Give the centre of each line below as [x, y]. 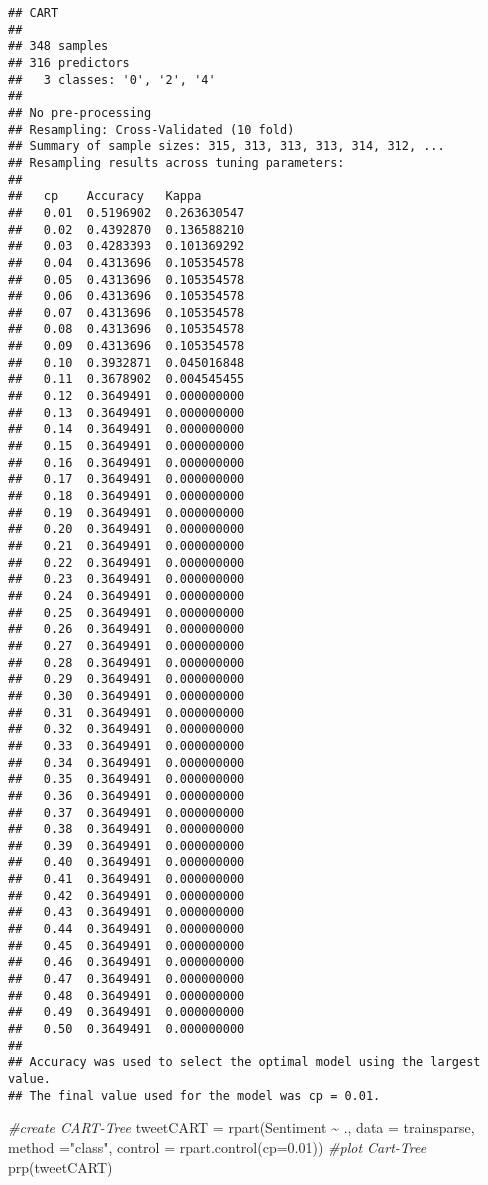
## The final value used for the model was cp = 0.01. [194, 1095]
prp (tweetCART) [60, 1166]
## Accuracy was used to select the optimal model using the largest [244, 1062]
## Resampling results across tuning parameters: [176, 162]
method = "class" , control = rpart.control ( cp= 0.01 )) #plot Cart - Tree [217, 1146]
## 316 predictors [69, 62]
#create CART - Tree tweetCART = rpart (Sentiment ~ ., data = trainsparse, [241, 1127]
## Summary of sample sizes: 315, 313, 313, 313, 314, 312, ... [226, 146]
